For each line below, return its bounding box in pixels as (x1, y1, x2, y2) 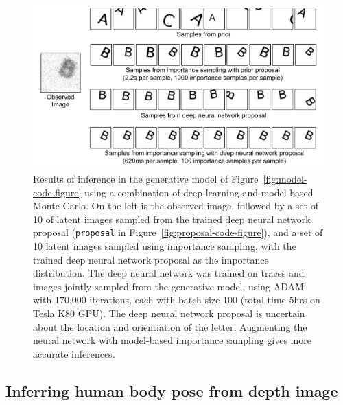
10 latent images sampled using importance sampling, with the (33, 238, 296, 253)
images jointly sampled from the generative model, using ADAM (33, 279, 304, 293)
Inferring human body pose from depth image (5, 380, 338, 401)
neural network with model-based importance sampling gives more (33, 333, 311, 347)
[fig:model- (263, 171, 307, 185)
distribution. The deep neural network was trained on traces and (33, 266, 305, 280)
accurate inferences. (33, 346, 115, 360)
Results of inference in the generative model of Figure (33, 171, 259, 185)
